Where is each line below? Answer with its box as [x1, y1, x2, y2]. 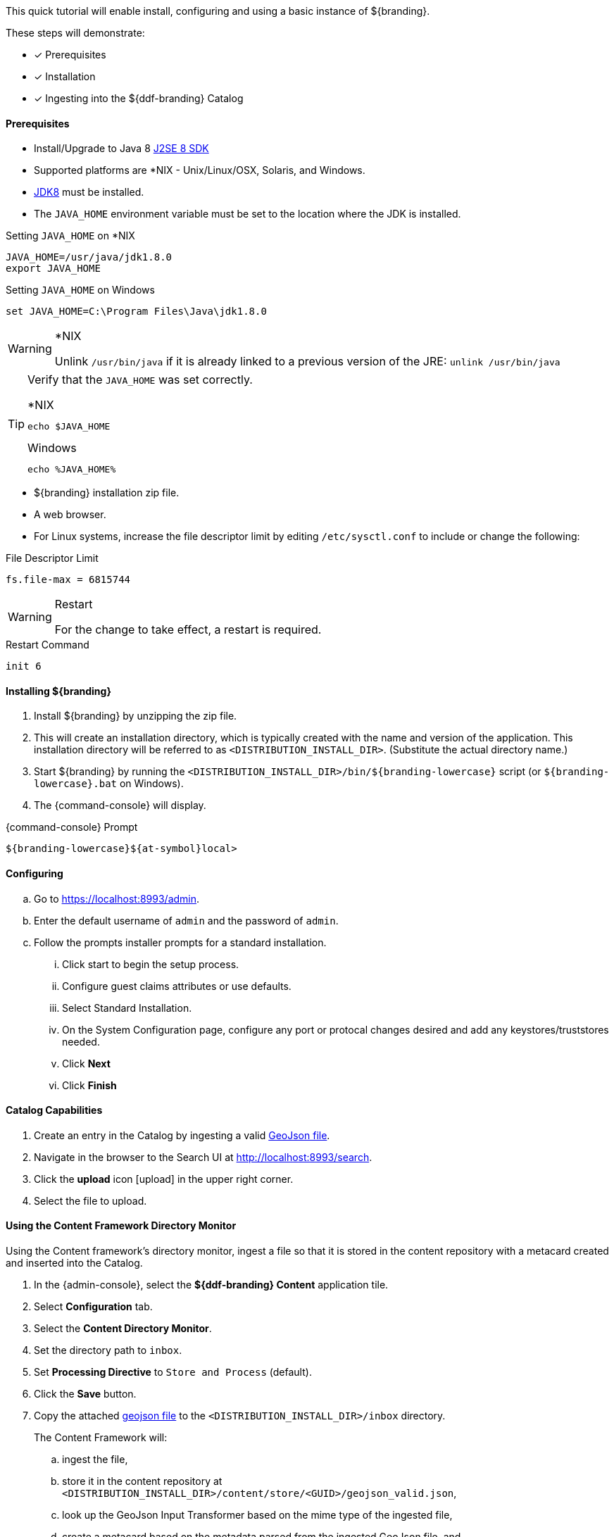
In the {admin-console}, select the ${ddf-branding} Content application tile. [34, 1279, 389, 1291]
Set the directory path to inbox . [34, 1344, 182, 1357]
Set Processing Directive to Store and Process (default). [34, 1366, 312, 1379]
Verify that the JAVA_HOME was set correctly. [27, 372, 253, 387]
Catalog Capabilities [6, 1104, 103, 1117]
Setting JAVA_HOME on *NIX [6, 230, 135, 242]
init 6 [6, 660, 42, 672]
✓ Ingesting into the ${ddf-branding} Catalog [34, 92, 244, 104]
